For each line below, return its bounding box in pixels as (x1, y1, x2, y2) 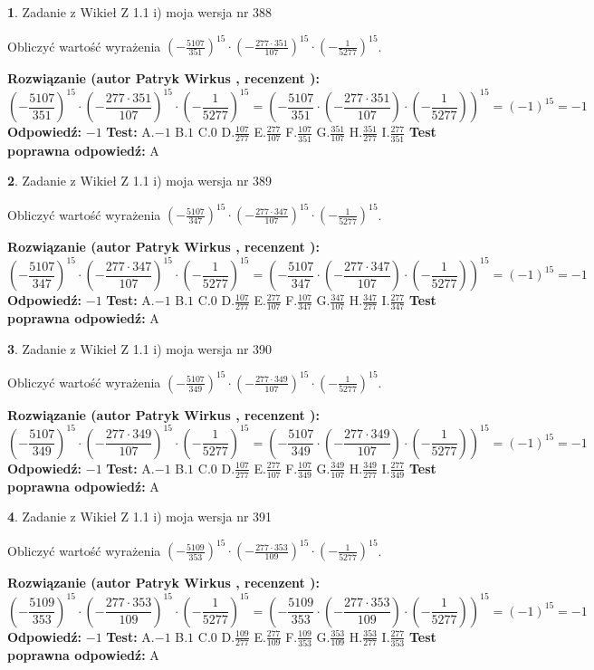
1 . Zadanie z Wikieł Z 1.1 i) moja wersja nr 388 (7, 3, 273, 21)
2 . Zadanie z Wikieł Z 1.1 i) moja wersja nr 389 (7, 171, 273, 190)
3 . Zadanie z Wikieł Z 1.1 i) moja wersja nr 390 (7, 339, 273, 358)
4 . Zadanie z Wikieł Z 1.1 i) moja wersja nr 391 (7, 507, 273, 526)
